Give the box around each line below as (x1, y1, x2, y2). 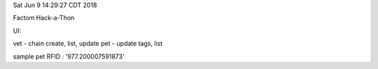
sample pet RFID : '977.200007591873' (13, 52, 125, 61)
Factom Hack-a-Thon (13, 14, 75, 22)
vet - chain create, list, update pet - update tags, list (13, 39, 163, 48)
